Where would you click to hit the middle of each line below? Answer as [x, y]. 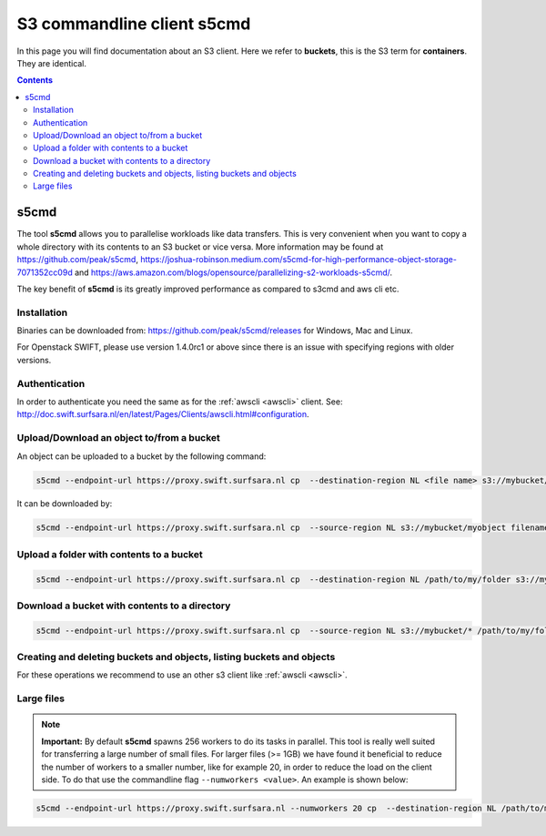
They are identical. [51, 63]
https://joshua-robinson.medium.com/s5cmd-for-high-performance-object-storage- [298, 260]
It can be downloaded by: [65, 504]
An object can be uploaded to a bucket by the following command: [142, 456]
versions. [34, 360]
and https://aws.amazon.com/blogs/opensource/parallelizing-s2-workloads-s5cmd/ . [233, 272]
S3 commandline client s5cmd [134, 24]
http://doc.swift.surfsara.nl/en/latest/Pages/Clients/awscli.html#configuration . [163, 414]
